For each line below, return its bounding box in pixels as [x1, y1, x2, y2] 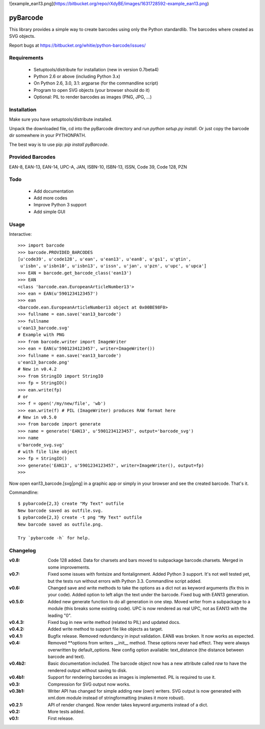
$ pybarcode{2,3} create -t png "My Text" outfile [18, 515, 142, 520]
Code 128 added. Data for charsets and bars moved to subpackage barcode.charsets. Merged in [48, 558, 243, 563]
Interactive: [9, 231, 32, 237]
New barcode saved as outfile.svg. [18, 507, 104, 513]
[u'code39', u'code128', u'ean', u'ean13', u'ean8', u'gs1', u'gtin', [18, 256, 191, 262]
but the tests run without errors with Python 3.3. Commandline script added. [48, 578, 202, 584]
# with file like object [18, 449, 78, 454]
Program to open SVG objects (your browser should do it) [33, 87, 150, 93]
